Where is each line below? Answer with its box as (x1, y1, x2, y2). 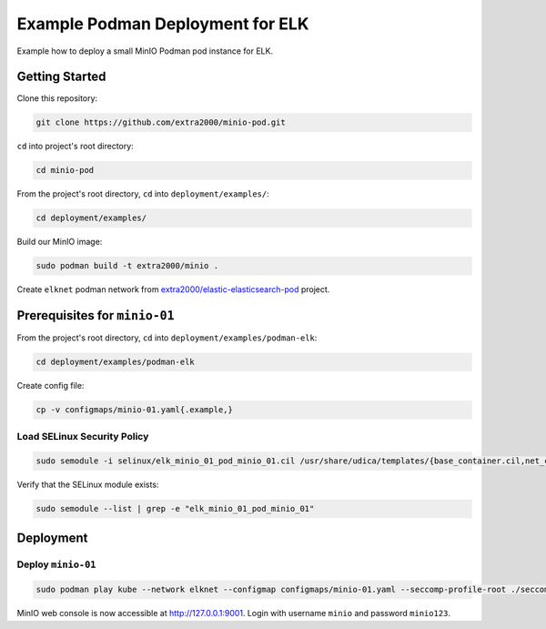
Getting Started (16, 69, 106, 85)
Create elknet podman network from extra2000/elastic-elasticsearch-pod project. (16, 284, 330, 295)
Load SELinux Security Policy (16, 430, 149, 442)
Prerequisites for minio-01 (16, 308, 175, 323)
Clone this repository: (16, 93, 98, 104)
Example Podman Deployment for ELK (16, 14, 309, 34)
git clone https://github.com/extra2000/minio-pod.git (35, 117, 286, 127)
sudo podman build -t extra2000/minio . (35, 260, 218, 271)
